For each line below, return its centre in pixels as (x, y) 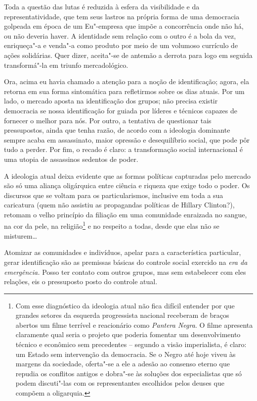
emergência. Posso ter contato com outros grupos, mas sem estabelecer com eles (125, 272)
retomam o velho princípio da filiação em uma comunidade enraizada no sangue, (126, 214)
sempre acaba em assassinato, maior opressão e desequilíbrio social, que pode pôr (127, 139)
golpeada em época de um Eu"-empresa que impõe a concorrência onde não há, (124, 26)
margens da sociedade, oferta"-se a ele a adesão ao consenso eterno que (123, 364)
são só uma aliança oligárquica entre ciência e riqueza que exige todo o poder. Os (127, 185)
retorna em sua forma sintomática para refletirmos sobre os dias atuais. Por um (124, 91)
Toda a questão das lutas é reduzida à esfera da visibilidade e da (102, 6)
